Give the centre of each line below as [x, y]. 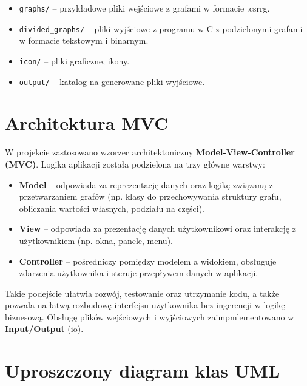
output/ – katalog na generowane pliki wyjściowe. [112, 81]
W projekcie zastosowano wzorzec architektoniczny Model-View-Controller [150, 152]
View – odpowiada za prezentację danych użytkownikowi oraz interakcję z [157, 229]
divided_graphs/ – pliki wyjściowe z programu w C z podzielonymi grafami [161, 28]
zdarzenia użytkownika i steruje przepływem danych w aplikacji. [139, 273]
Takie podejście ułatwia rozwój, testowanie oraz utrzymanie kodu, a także [142, 293]
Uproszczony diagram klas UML [143, 371]
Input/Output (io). [44, 329]
